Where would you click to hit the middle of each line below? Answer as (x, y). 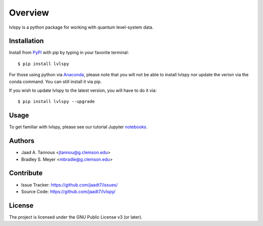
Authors (22, 141)
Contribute (26, 173)
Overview (29, 13)
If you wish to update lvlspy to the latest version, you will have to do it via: (83, 90)
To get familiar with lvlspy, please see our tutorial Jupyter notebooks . (78, 127)
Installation (26, 41)
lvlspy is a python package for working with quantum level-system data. (81, 27)
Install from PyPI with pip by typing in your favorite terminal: (69, 52)
